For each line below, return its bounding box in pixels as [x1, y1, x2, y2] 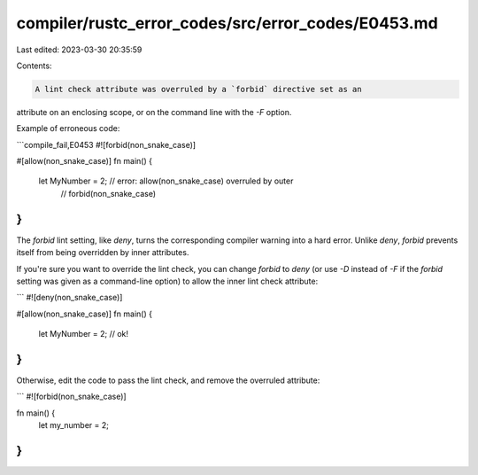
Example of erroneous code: [16, 123, 120, 134]
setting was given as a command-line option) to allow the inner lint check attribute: [16, 276, 319, 286]
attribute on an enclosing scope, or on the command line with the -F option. [16, 106, 292, 117]
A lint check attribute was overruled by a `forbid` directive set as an [35, 84, 362, 94]
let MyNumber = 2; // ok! [38, 329, 128, 339]
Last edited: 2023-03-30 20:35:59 [16, 44, 143, 55]
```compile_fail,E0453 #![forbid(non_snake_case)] [16, 139, 197, 150]
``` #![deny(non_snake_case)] [16, 292, 123, 303]
